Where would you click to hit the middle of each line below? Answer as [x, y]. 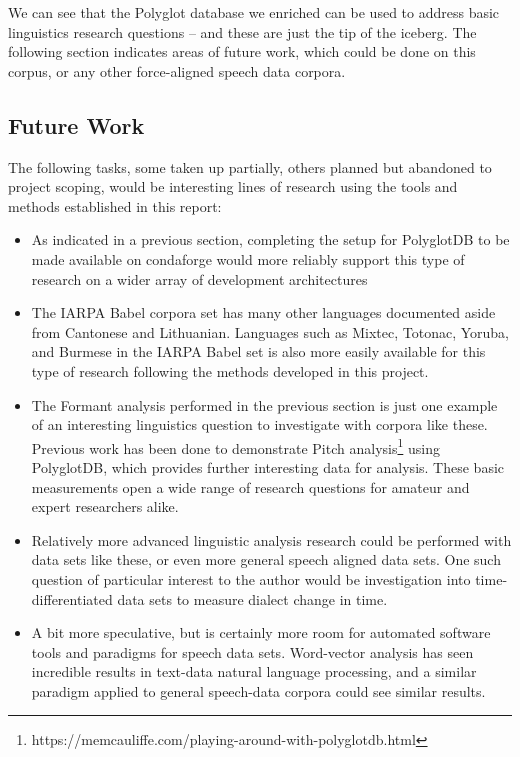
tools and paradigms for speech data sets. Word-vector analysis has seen [252, 651]
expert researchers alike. [105, 506]
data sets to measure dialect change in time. [252, 598]
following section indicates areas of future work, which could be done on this [242, 51]
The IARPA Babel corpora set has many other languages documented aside [263, 312]
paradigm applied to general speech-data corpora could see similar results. [258, 690]
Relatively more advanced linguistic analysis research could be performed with [271, 539]
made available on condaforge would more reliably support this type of [248, 258]
